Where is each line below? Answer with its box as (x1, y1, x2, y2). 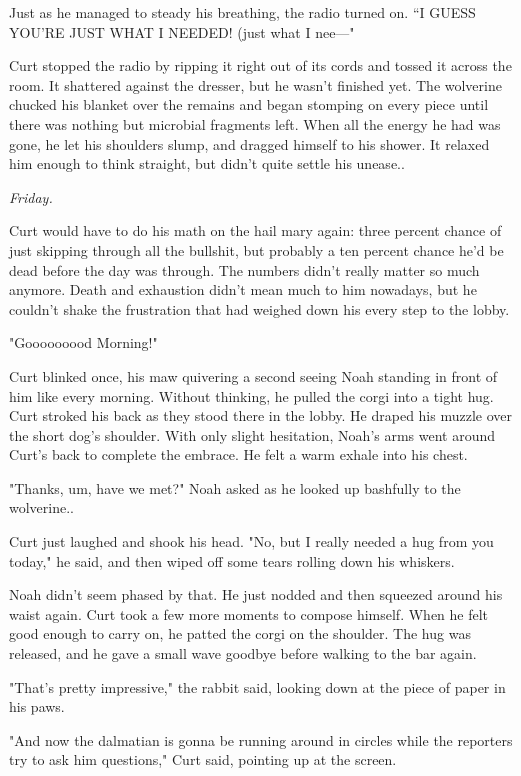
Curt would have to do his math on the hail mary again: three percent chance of (9, 220, 502, 241)
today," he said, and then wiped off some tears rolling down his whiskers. (9, 550, 455, 571)
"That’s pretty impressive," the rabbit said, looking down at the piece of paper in (9, 676, 506, 697)
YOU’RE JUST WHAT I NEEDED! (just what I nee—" (9, 21, 355, 42)
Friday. (9, 186, 53, 207)
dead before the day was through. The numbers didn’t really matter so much (9, 259, 480, 280)
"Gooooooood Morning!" (9, 332, 158, 353)
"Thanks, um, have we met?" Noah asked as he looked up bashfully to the (9, 477, 461, 498)
